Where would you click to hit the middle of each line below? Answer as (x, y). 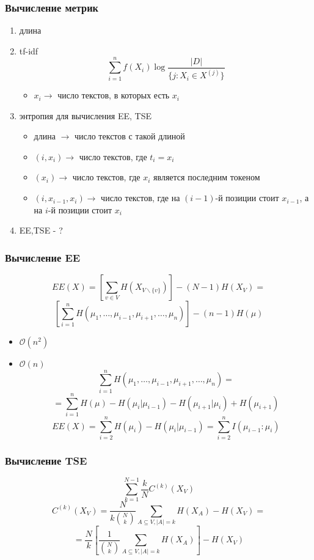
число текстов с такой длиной (130, 136)
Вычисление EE (43, 257)
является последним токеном (207, 177)
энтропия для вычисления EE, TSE (85, 115)
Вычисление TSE (46, 460)
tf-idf (29, 50)
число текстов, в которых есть (114, 95)
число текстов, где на (141, 198)
